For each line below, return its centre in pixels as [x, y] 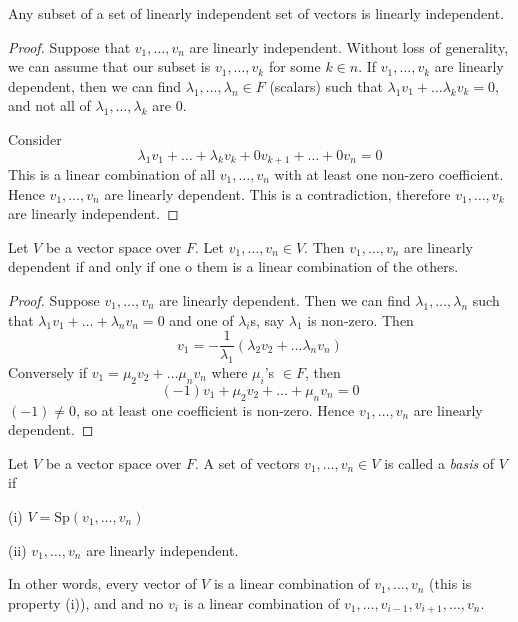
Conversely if [48, 372]
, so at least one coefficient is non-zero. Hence [215, 409]
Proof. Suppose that [69, 46]
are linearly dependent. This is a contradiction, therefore [277, 193]
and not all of [49, 105]
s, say [267, 319]
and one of [201, 319]
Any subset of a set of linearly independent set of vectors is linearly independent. [256, 13]
